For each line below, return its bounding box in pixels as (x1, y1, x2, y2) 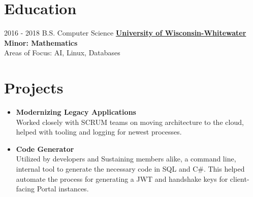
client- (230, 173, 249, 184)
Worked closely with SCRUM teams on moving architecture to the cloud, (16, 116, 244, 127)
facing (16, 183, 35, 194)
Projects (4, 77, 64, 98)
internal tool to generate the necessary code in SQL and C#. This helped (16, 163, 245, 174)
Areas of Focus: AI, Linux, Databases (4, 47, 120, 58)
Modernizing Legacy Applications (16, 107, 136, 117)
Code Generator (16, 143, 74, 154)
